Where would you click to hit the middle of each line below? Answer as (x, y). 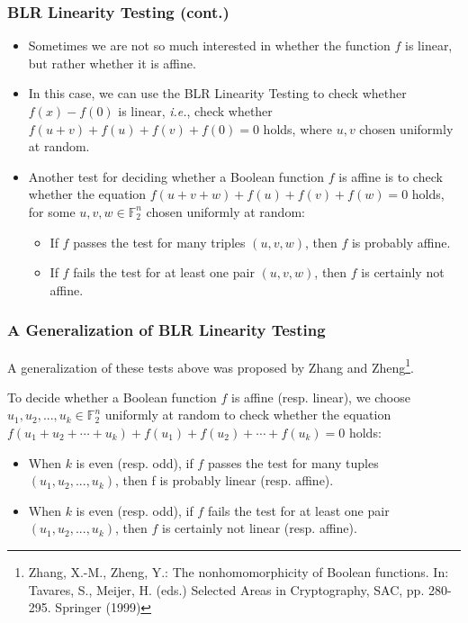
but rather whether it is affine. (112, 63)
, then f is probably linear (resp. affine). (225, 480)
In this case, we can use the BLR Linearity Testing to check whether (217, 93)
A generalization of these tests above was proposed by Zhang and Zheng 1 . (211, 366)
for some (52, 211)
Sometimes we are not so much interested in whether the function (209, 45)
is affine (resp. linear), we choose (320, 397)
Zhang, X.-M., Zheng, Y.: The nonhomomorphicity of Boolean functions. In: (238, 571)
